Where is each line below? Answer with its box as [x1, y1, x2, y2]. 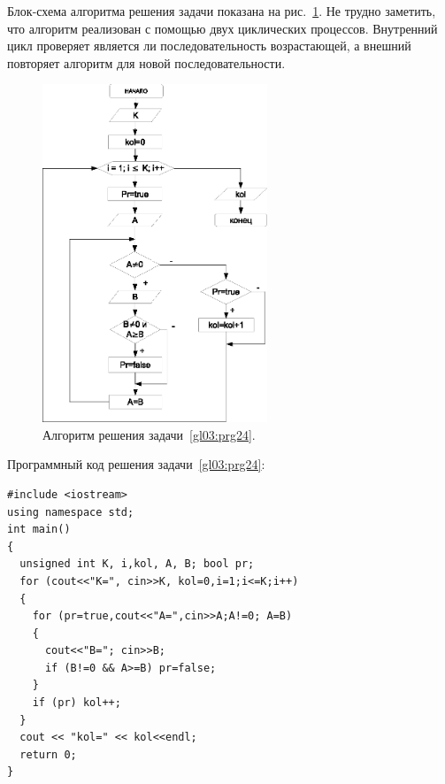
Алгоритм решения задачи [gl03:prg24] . [42, 425, 256, 443]
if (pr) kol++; [32, 696, 121, 710]
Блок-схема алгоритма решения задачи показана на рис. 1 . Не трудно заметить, [7, 2, 436, 19]
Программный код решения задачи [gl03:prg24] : [7, 455, 265, 473]
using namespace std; [7, 505, 134, 519]
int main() [7, 523, 71, 536]
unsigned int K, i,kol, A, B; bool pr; [19, 557, 255, 571]
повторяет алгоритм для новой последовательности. [7, 53, 286, 72]
